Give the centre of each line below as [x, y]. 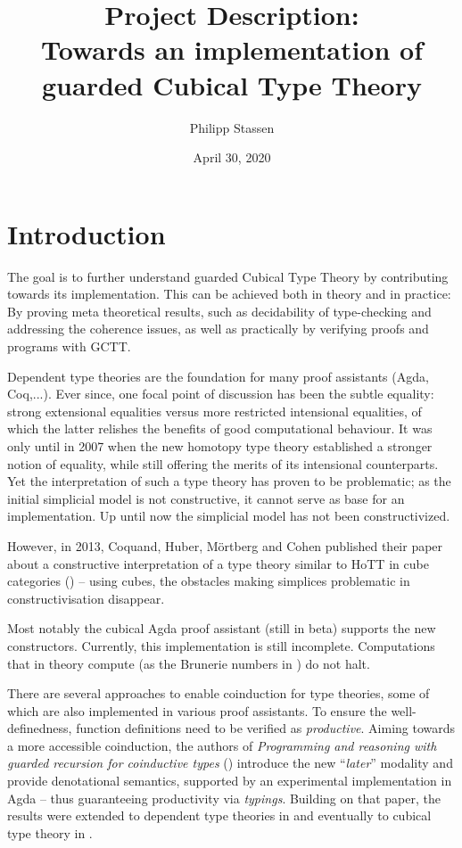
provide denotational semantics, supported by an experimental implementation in [230, 781]
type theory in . [50, 832]
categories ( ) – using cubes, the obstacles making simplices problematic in [209, 581]
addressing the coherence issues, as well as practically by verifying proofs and [218, 329]
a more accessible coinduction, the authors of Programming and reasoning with [222, 745]
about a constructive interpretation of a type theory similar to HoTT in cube [218, 563]
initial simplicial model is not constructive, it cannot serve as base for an [206, 498]
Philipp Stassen [232, 127]
